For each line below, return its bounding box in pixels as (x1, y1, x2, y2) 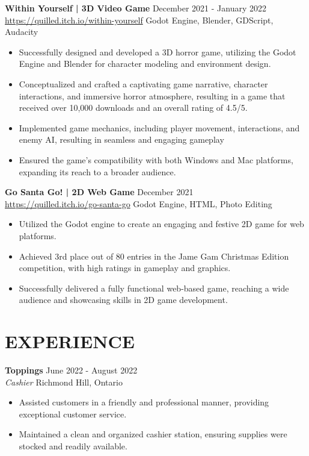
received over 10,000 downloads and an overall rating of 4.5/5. (19, 101, 248, 114)
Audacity (5, 25, 38, 38)
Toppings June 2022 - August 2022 (5, 364, 138, 376)
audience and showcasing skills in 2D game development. (19, 293, 228, 306)
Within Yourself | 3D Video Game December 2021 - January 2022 (5, 2, 266, 14)
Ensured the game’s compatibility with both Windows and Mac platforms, (19, 153, 293, 166)
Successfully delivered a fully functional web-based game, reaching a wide (19, 281, 289, 294)
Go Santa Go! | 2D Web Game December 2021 (5, 186, 194, 198)
